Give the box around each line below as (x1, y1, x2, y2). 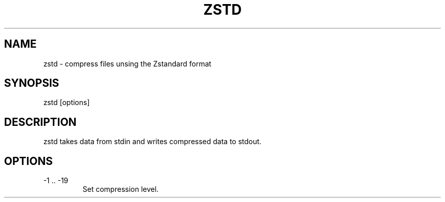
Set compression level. (82, 185, 159, 194)
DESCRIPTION (4, 115, 77, 128)
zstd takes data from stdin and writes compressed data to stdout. (43, 137, 262, 146)
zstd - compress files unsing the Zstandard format (43, 59, 211, 68)
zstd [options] (43, 98, 90, 107)
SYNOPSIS (4, 77, 59, 90)
